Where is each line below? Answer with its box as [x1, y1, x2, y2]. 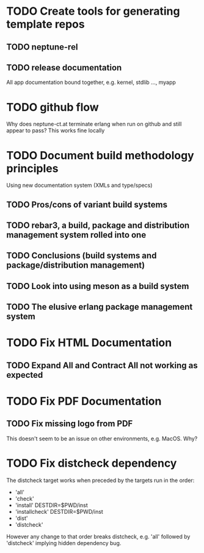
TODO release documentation [6, 62, 122, 73]
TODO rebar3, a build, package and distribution [6, 220, 190, 231]
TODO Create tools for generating [6, 4, 180, 18]
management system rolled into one [6, 230, 147, 240]
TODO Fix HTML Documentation [6, 336, 172, 350]
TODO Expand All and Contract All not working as [6, 360, 198, 371]
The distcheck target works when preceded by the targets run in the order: [6, 476, 195, 484]
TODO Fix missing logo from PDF [6, 418, 133, 429]
